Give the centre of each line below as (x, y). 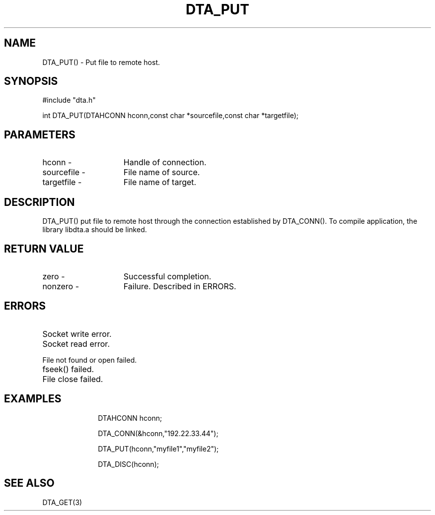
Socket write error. (77, 334)
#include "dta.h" (69, 100)
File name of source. (162, 172)
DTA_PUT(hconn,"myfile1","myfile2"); (158, 449)
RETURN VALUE (44, 249)
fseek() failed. (68, 369)
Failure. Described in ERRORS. (180, 286)
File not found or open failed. (90, 360)
